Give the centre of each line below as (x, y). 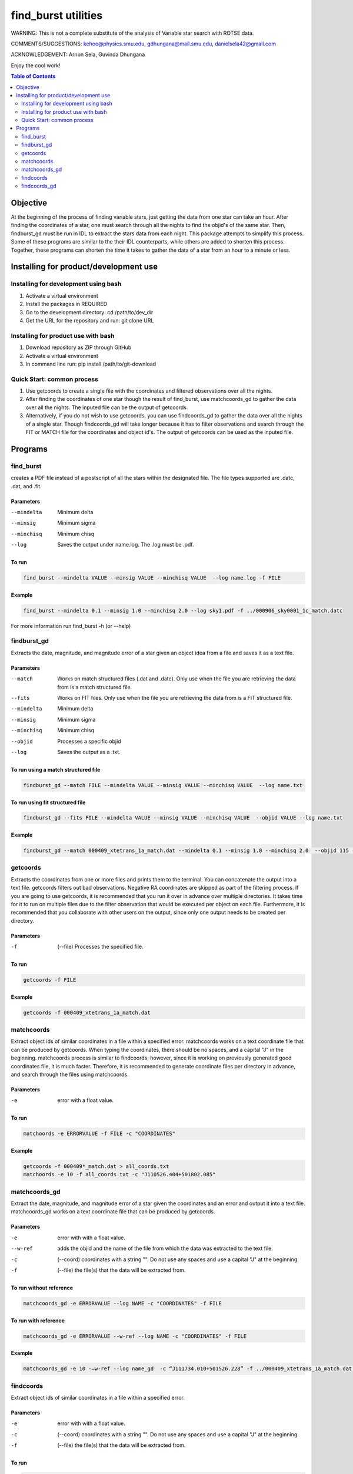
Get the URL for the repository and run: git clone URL (90, 320)
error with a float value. (86, 1100)
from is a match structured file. (95, 687)
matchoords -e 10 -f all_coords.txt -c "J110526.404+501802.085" (119, 1174)
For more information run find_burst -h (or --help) (71, 626)
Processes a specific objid (89, 741)
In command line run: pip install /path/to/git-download (91, 364)
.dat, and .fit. (26, 486)
